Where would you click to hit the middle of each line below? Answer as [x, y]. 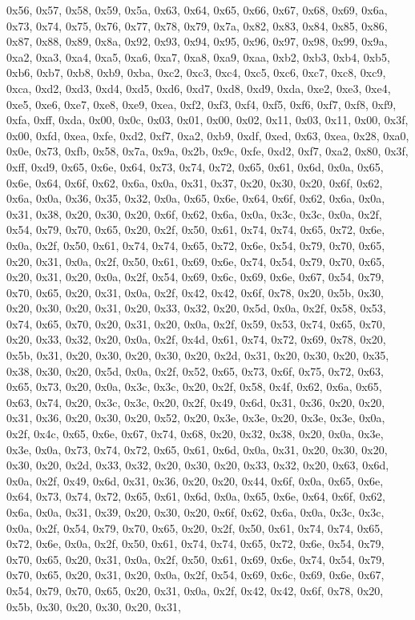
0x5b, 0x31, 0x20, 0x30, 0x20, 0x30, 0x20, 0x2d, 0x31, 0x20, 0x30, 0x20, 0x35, [198, 355]
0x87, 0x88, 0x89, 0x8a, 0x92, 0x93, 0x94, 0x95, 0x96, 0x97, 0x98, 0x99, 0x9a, [197, 41]
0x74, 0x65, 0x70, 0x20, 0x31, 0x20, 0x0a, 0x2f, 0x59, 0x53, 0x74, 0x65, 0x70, [196, 323]
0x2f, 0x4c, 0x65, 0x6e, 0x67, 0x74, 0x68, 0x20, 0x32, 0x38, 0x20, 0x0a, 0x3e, [195, 434]
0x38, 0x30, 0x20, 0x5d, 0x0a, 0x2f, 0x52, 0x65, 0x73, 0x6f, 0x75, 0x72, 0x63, [195, 370]
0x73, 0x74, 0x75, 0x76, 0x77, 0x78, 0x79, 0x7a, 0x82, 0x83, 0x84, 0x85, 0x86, [197, 25]
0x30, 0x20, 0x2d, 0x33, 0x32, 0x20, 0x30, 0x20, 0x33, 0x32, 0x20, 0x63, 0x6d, [198, 465]
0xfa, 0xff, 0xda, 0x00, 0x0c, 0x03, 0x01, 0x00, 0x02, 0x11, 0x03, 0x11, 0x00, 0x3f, [207, 120]
